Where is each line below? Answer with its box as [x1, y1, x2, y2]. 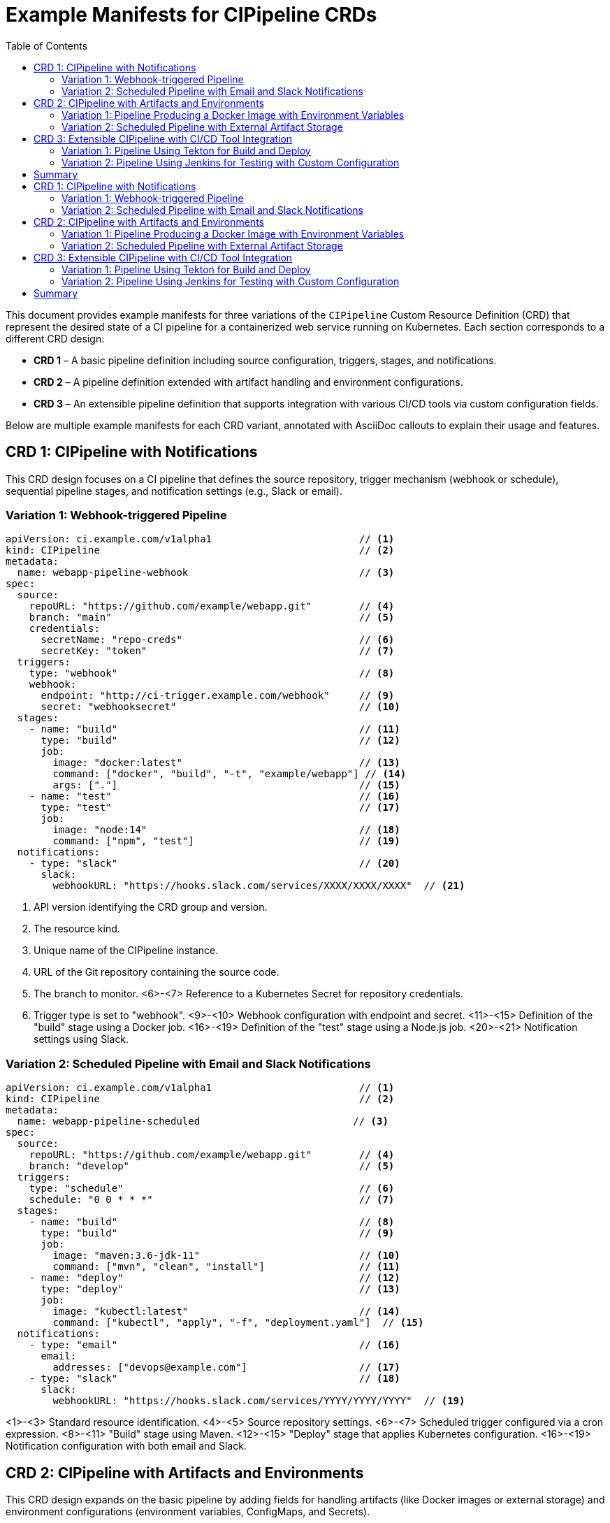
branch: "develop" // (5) [29, 1160, 395, 1172]
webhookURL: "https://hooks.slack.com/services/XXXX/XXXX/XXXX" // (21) [52, 880, 465, 892]
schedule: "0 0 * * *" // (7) [29, 1194, 395, 1206]
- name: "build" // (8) [29, 1216, 395, 1228]
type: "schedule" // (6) [29, 1183, 395, 1194]
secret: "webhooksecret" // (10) [41, 701, 400, 713]
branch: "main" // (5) [29, 612, 395, 623]
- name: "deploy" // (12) [29, 1272, 400, 1284]
